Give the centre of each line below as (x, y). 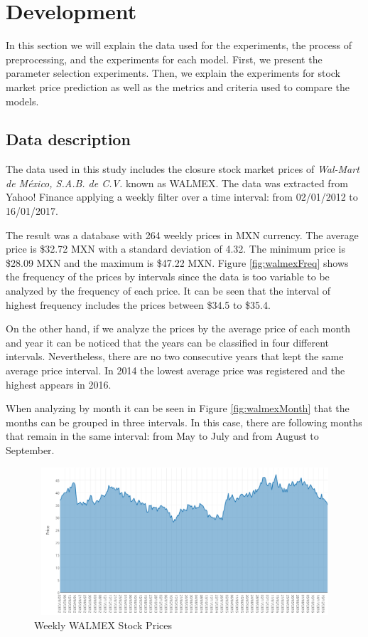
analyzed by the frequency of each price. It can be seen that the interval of (168, 291)
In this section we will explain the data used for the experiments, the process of (179, 45)
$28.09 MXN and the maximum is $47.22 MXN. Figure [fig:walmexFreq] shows (177, 262)
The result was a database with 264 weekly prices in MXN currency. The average (182, 235)
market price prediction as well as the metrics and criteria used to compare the (178, 86)
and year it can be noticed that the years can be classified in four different (167, 342)
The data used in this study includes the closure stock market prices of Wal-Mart (183, 169)
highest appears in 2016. (59, 384)
